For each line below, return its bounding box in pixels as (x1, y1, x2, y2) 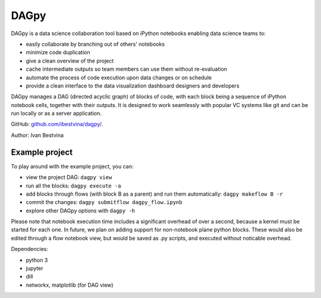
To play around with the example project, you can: (11, 162, 134, 170)
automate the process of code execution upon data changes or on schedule (26, 74, 212, 81)
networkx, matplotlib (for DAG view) (26, 281, 114, 288)
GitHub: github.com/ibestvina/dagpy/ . (11, 121, 103, 128)
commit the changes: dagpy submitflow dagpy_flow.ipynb (26, 199, 182, 206)
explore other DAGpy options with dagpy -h (26, 207, 135, 214)
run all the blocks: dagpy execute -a (26, 182, 121, 189)
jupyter (26, 265, 43, 272)
